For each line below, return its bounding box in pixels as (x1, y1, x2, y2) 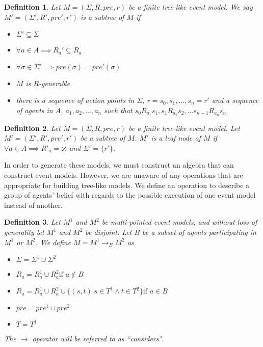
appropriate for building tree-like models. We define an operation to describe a (4, 179, 250, 190)
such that (104, 104, 133, 115)
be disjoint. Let (85, 227, 132, 237)
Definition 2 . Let (4, 122, 61, 133)
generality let (4, 227, 44, 237)
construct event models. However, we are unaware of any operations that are (4, 170, 243, 180)
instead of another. (4, 199, 63, 210)
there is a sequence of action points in (16, 95, 135, 105)
